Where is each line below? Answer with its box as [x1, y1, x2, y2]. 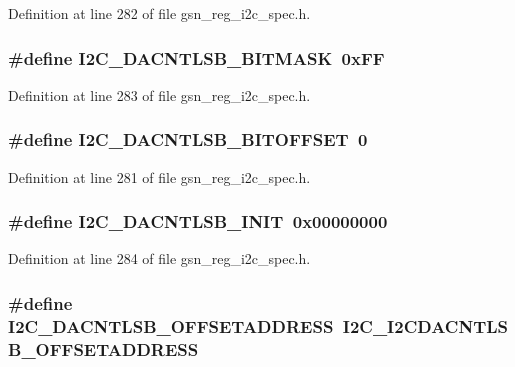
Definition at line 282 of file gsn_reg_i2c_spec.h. [8, 3, 311, 23]
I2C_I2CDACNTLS [342, 313, 509, 338]
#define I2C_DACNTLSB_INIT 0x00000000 [8, 209, 388, 234]
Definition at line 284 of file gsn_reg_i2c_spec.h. [8, 248, 311, 269]
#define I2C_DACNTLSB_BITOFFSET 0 [8, 127, 368, 152]
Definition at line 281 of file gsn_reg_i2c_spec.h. [8, 166, 311, 187]
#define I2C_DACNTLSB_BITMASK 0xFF [8, 45, 385, 70]
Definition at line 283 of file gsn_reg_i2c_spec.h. [8, 84, 311, 105]
